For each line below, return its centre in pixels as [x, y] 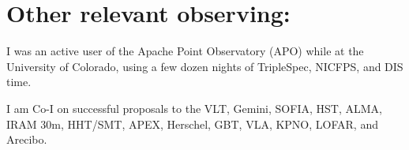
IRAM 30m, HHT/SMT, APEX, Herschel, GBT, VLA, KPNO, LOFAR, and [192, 124]
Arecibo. [27, 139]
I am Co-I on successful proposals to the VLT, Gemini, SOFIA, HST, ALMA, [194, 108]
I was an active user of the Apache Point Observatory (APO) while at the [185, 51]
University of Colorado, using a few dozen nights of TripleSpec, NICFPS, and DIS [205, 66]
